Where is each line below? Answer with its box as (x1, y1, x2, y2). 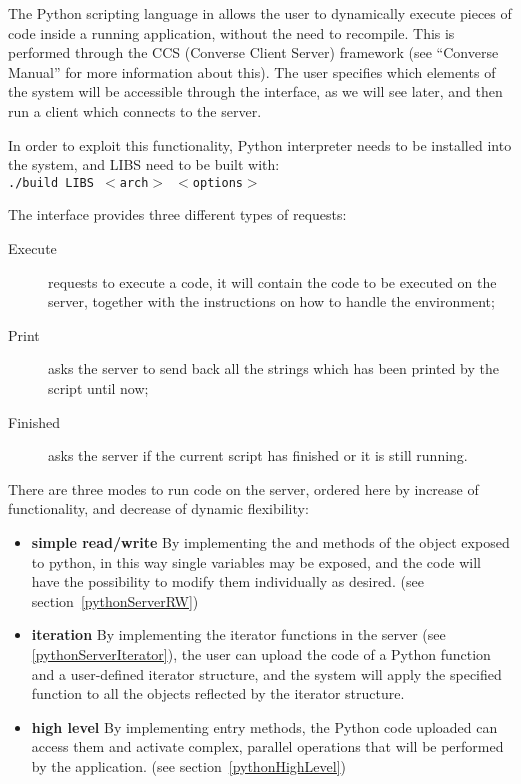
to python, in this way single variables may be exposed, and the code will (31, 551, 481, 572)
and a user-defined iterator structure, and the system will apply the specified (31, 663, 502, 684)
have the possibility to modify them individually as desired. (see (31, 571, 424, 592)
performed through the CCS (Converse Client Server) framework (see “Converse (8, 42, 499, 63)
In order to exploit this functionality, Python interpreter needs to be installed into (8, 134, 512, 155)
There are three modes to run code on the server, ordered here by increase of (8, 478, 479, 499)
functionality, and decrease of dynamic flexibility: (8, 498, 309, 519)
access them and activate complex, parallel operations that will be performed (31, 736, 504, 757)
